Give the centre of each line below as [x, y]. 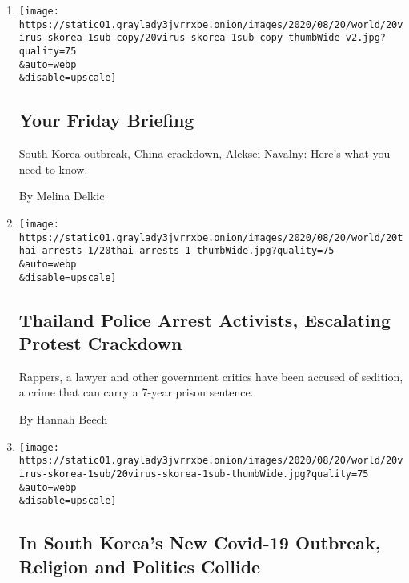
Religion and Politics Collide [140, 566]
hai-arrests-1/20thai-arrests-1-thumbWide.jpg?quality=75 [176, 251]
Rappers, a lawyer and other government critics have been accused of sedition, [211, 376]
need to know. [53, 169]
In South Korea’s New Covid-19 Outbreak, [200, 543]
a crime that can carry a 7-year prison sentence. [136, 392]
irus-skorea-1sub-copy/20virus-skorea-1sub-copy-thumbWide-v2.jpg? [202, 38]
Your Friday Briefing [106, 120]
